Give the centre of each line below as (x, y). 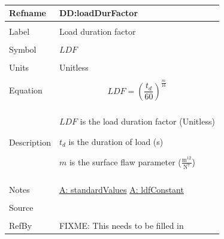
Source (21, 207)
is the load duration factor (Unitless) (147, 121)
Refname (28, 13)
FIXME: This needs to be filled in (121, 226)
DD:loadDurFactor (99, 13)
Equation (26, 90)
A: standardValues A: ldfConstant (121, 189)
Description (30, 142)
